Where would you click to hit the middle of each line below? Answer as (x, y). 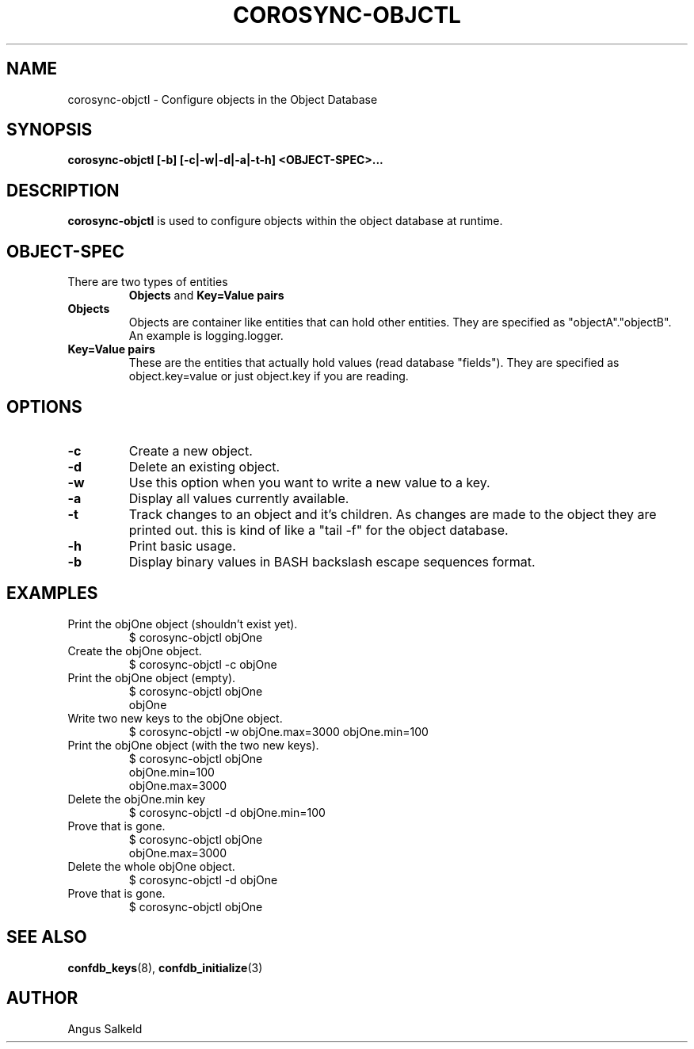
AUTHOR (42, 998)
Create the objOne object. (135, 650)
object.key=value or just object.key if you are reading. (269, 376)
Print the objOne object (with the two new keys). (193, 745)
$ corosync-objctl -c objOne (203, 664)
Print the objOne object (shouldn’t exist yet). (183, 624)
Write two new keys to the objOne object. (175, 718)
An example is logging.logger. (206, 336)
